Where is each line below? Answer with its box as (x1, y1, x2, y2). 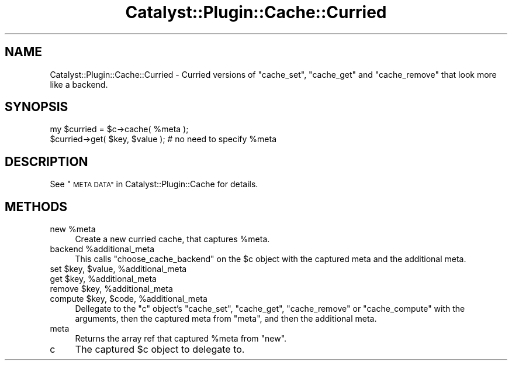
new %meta (50, 224, 96, 235)
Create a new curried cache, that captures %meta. (75, 234, 270, 245)
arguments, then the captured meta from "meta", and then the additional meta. (75, 314, 377, 324)
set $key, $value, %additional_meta (50, 264, 187, 274)
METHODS (5, 199, 68, 214)
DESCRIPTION (5, 154, 88, 169)
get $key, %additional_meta (50, 274, 157, 284)
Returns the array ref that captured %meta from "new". (75, 333, 287, 344)
